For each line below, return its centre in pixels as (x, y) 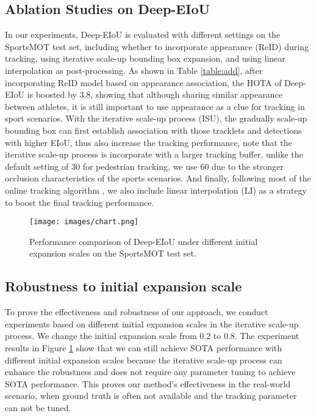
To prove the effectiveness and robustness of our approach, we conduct (137, 312)
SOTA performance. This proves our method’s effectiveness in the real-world (148, 383)
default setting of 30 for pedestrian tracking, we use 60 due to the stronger (144, 166)
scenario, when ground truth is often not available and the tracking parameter (151, 396)
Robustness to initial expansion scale (124, 286)
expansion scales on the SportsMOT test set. (113, 253)
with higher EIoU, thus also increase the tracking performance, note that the (149, 142)
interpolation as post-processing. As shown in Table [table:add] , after (134, 70)
